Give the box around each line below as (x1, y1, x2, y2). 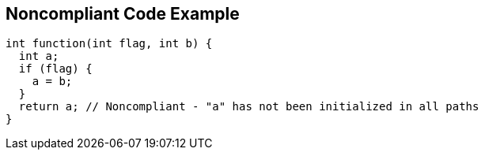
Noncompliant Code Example (6, 4, 240, 24)
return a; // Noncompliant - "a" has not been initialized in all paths (18, 100, 479, 113)
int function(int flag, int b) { (6, 37, 213, 50)
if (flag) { (18, 62, 93, 76)
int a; (18, 50, 59, 63)
